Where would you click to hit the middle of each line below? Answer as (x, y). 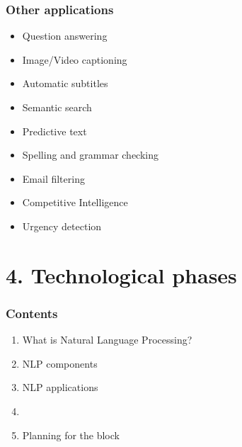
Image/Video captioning (75, 59)
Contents (32, 313)
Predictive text (54, 131)
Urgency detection (62, 226)
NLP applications (60, 387)
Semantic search (57, 107)
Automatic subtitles (65, 83)
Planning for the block (71, 435)
